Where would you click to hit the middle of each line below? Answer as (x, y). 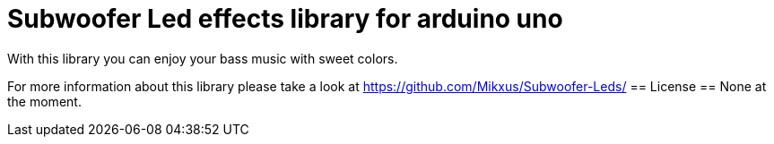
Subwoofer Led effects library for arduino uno (285, 19)
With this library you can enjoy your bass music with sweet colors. (203, 58)
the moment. (44, 101)
